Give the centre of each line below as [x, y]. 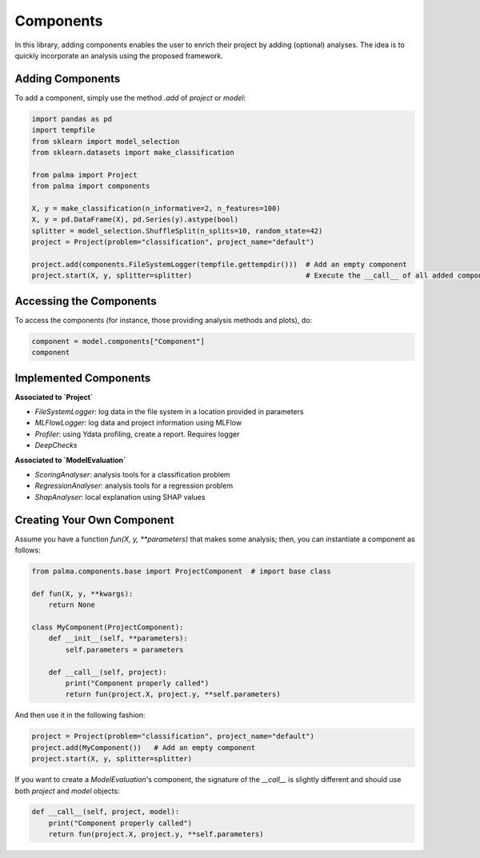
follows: [28, 550]
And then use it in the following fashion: [80, 715]
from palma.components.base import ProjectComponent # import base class [182, 571]
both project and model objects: [67, 791]
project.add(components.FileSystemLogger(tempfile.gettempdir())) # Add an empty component [219, 264]
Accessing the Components [86, 301]
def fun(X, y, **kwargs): [82, 593]
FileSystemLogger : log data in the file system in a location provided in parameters [169, 412]
